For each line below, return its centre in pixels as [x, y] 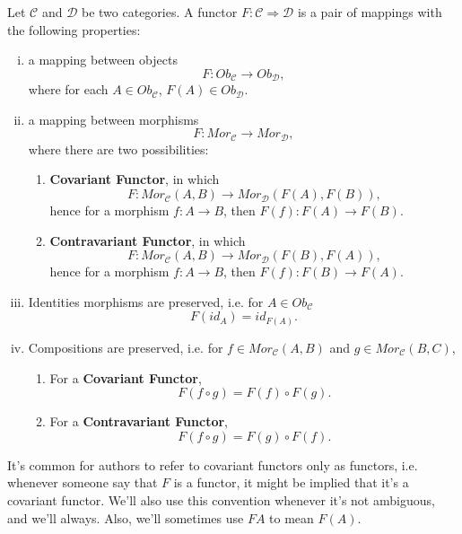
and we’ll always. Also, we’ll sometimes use [126, 517]
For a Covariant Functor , [126, 377]
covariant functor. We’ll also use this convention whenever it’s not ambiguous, [221, 499]
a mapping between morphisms [113, 119]
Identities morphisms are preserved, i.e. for [146, 301]
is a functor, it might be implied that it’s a [291, 482]
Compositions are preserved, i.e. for [126, 347]
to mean [292, 517]
